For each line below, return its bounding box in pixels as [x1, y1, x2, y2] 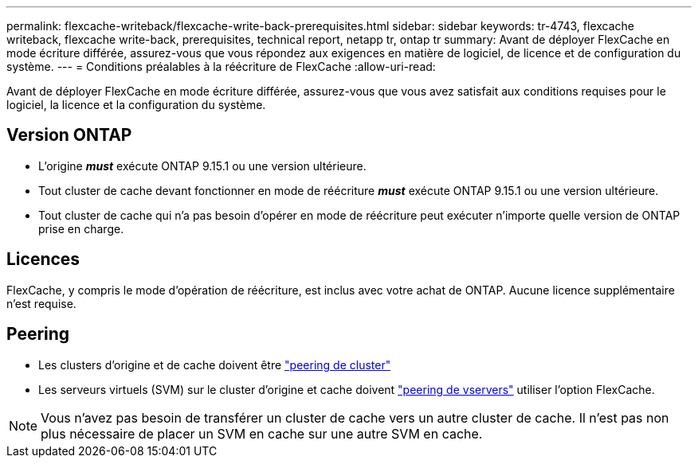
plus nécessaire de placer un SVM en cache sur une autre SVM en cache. [41, 425, 483, 442]
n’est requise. [6, 296, 76, 310]
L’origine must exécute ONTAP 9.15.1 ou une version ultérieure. [38, 158, 367, 173]
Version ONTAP [6, 125, 132, 146]
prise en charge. [38, 221, 124, 236]
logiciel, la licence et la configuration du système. [6, 98, 266, 111]
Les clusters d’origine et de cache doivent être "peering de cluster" [38, 357, 391, 372]
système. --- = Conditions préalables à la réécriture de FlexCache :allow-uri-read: [6, 60, 436, 73]
